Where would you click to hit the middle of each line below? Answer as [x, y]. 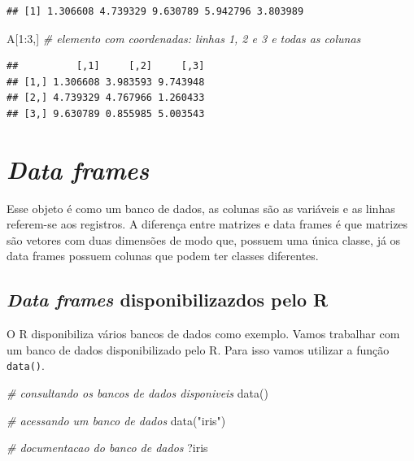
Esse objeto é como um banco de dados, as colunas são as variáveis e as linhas [201, 208]
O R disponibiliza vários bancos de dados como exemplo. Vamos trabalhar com [203, 334]
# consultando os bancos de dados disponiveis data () [137, 393]
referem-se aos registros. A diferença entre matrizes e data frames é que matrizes [207, 224]
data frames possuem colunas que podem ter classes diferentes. [163, 256]
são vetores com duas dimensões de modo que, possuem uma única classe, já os [204, 239]
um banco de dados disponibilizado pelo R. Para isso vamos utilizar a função [198, 349]
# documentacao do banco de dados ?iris [107, 448]
